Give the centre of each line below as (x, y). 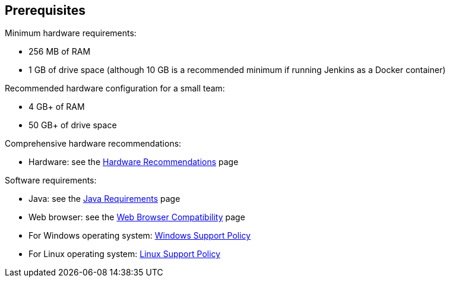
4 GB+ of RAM (57, 107)
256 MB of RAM (60, 52)
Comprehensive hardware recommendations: (93, 144)
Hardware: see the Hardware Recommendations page (134, 162)
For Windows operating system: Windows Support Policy (140, 236)
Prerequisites (45, 10)
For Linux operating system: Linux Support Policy (125, 254)
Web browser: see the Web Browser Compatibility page (137, 217)
